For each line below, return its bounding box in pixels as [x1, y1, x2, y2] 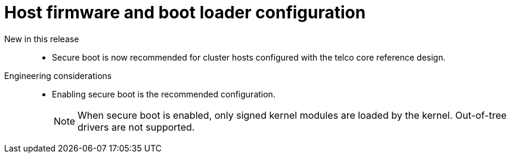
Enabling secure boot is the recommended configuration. [52, 89, 275, 99]
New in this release [4, 33, 79, 44]
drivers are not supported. [78, 121, 195, 133]
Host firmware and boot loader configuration [4, 2, 366, 23]
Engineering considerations [4, 70, 112, 81]
